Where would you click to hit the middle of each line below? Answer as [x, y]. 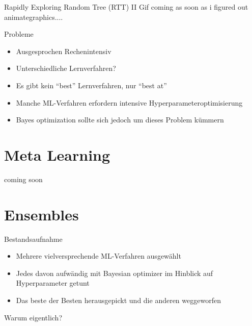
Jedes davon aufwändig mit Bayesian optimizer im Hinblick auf [115, 273]
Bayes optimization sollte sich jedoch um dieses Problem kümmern [120, 120]
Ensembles [41, 214]
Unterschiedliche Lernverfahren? [66, 68]
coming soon [23, 179]
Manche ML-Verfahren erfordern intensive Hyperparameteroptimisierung [129, 102]
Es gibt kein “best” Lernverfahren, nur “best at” [91, 85]
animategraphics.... [34, 17]
